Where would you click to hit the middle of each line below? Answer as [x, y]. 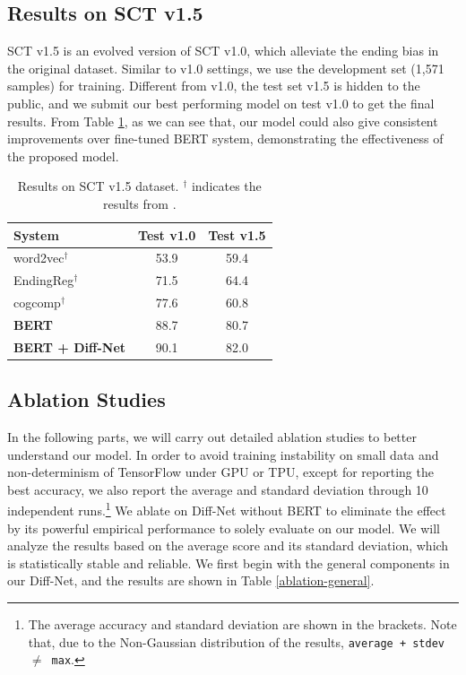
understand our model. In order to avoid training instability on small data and [223, 454]
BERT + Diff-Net [70, 346]
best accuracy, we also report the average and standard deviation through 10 [218, 489]
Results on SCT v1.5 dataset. [98, 186]
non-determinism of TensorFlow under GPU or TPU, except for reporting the [220, 472]
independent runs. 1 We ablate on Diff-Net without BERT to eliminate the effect [227, 509]
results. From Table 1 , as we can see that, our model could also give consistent [223, 121]
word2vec [39, 258]
